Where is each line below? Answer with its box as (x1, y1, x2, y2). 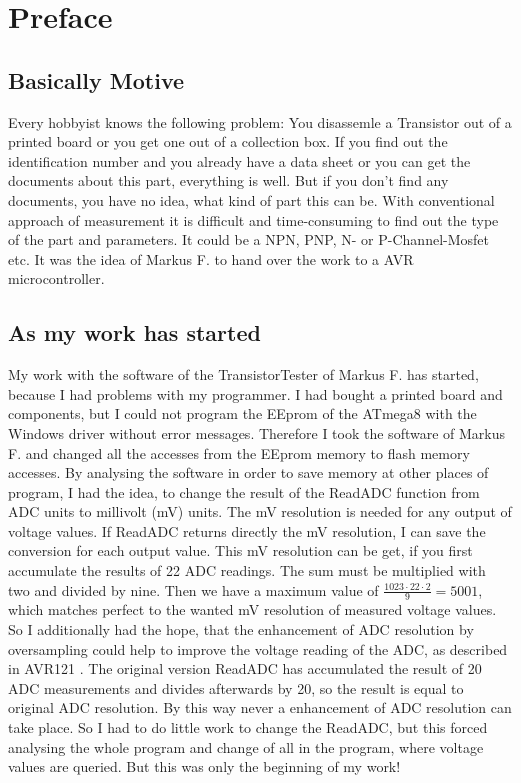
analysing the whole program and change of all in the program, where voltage (8, 736, 484, 757)
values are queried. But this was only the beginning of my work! (8, 756, 401, 777)
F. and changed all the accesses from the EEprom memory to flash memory (8, 442, 470, 463)
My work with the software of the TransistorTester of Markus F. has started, (8, 364, 479, 385)
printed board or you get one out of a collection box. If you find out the (8, 131, 448, 152)
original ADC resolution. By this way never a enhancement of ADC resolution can (8, 697, 512, 718)
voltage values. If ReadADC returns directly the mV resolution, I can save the (8, 520, 486, 541)
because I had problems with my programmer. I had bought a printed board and (8, 383, 503, 404)
